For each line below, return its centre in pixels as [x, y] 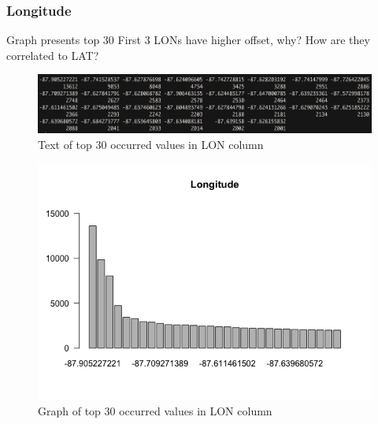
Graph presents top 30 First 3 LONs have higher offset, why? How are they [188, 40]
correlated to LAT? [53, 55]
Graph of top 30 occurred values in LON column [155, 410]
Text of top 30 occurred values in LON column [151, 144]
